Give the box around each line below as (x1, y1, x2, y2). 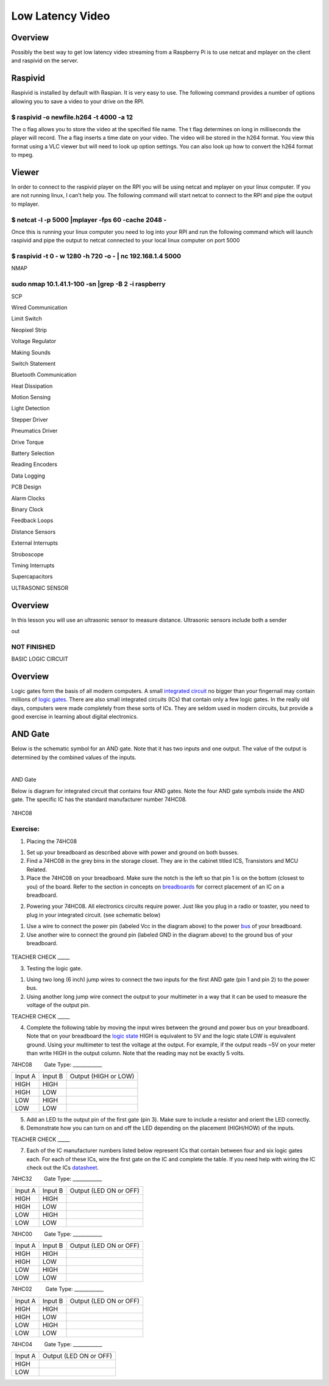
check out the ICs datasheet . (26, 1164, 99, 1171)
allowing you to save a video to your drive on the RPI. (11, 98, 144, 105)
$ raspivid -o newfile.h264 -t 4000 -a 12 (11, 113, 133, 122)
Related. (26, 866, 48, 873)
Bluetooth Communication (11, 371, 77, 379)
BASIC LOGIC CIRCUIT (11, 655, 68, 662)
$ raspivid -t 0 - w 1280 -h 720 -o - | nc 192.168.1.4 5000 (11, 252, 182, 261)
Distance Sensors (11, 528, 56, 535)
